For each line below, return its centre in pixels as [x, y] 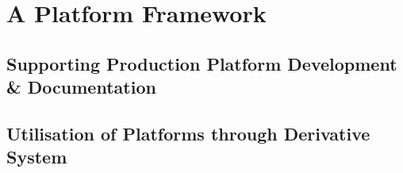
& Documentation [81, 87]
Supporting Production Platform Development [202, 63]
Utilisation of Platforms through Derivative [188, 133]
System [37, 157]
